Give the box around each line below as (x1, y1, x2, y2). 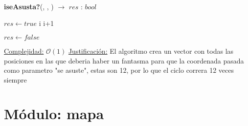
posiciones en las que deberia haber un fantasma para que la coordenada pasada (4, 55, 244, 65)
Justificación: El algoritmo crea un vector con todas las (68, 46, 234, 56)
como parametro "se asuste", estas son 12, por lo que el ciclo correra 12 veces (4, 65, 234, 75)
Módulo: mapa (4, 103, 104, 123)
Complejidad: (4, 46, 44, 56)
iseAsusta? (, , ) (4, 1, 54, 11)
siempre (4, 74, 27, 84)
